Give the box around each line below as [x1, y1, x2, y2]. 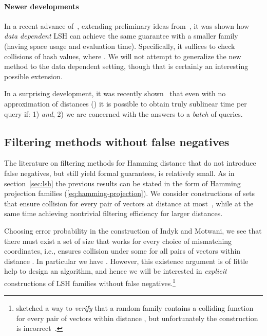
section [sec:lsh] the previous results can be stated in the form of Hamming [4, 178, 241, 188]
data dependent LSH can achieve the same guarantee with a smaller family [4, 30, 238, 41]
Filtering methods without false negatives [4, 133, 230, 149]
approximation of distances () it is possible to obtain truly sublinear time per [4, 98, 247, 109]
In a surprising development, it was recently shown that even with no [4, 88, 226, 99]
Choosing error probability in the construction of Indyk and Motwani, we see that [4, 225, 262, 236]
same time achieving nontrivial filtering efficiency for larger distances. [4, 208, 223, 219]
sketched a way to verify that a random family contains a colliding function [16, 303, 254, 313]
